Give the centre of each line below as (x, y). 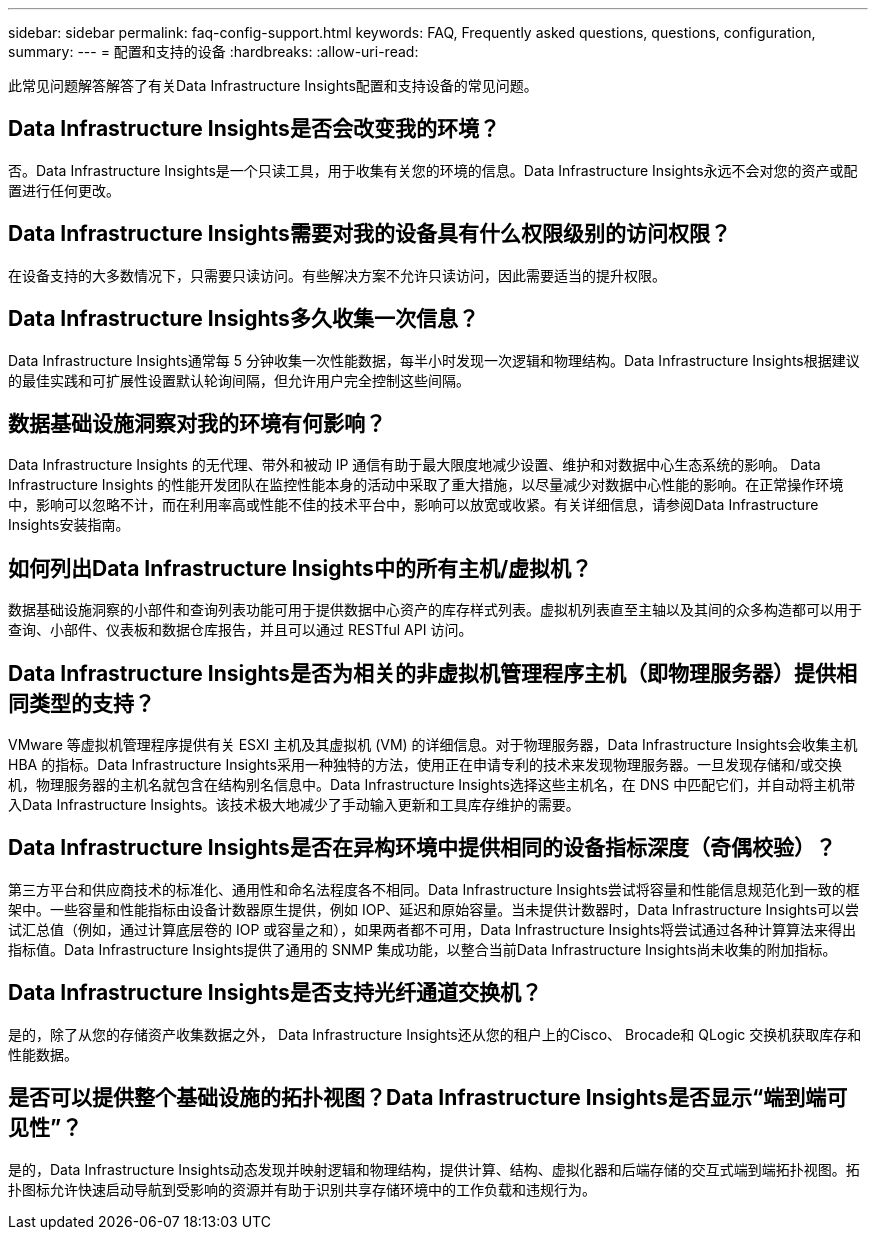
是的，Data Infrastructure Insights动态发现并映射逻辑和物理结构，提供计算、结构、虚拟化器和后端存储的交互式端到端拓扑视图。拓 (434, 1169)
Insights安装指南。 (69, 525)
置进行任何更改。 (64, 190)
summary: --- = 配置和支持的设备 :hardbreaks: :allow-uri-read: (213, 51)
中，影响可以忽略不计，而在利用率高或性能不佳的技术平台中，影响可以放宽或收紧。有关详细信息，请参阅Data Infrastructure (413, 505)
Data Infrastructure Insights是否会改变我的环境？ (254, 129)
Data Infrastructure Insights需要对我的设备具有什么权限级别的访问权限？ (369, 234)
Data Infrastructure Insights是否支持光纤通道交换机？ (275, 993)
